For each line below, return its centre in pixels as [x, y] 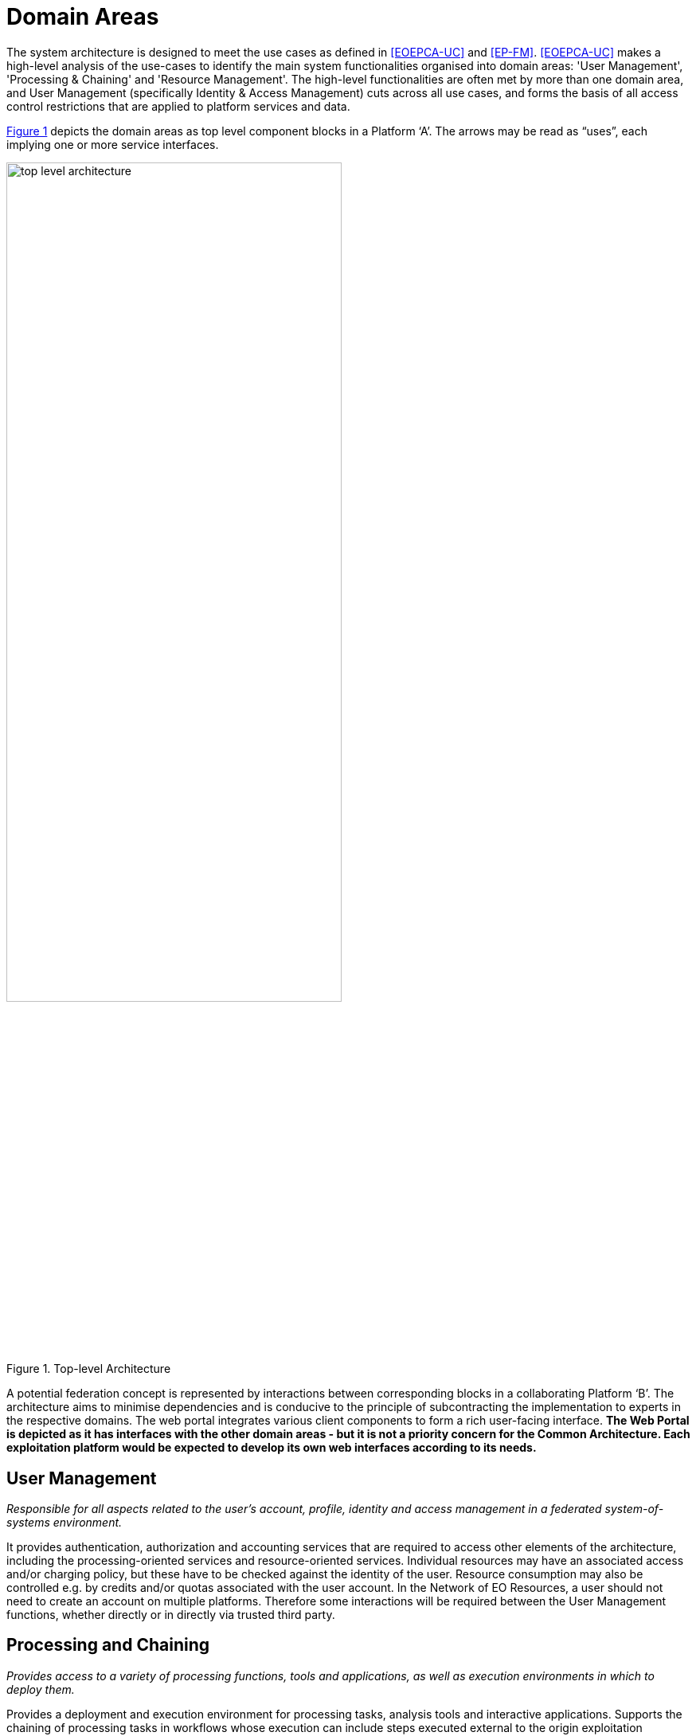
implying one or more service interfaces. [113, 144]
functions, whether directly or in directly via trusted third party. [171, 1614]
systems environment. [65, 1522]
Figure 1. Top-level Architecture [89, 1369]
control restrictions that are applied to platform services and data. [178, 106]
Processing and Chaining [108, 1645]
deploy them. [41, 1689]
